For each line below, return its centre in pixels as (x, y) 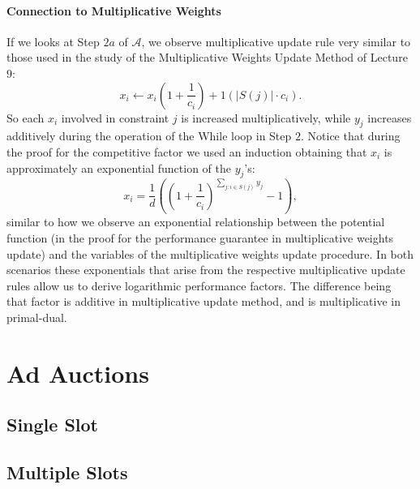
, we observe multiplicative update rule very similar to (276, 41)
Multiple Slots (67, 472)
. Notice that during (350, 136)
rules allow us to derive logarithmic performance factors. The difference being (199, 285)
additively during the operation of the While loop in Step (149, 136)
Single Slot (53, 425)
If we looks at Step (53, 41)
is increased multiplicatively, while (266, 117)
